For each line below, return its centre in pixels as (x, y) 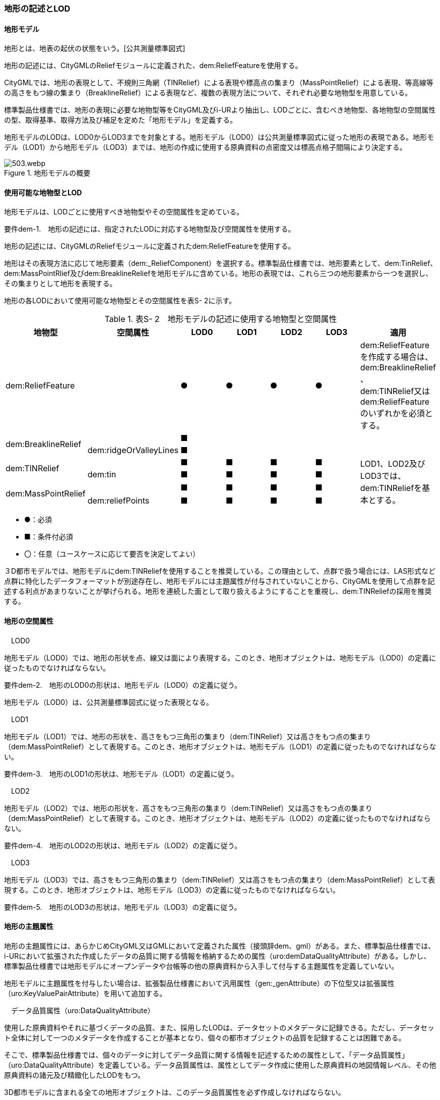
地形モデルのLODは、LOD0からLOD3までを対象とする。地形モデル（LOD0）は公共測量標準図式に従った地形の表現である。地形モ (219, 137)
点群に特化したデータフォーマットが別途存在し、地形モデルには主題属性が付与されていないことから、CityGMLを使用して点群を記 (219, 581)
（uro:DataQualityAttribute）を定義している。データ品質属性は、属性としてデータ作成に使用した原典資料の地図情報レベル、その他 (220, 1065)
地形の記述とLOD (37, 9)
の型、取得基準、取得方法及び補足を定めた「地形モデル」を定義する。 (120, 120)
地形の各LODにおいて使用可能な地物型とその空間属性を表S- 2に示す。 (120, 301)
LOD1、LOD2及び (393, 464)
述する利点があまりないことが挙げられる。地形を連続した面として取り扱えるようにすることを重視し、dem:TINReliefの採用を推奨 (218, 591)
